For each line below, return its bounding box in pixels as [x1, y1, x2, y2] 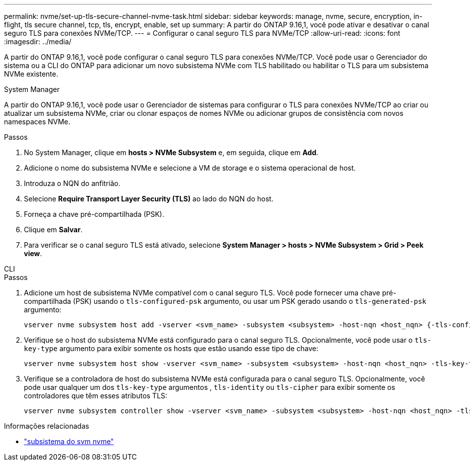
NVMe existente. [4, 70, 58, 78]
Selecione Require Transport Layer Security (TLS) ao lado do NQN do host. [24, 194, 274, 203]
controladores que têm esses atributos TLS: [24, 391, 167, 400]
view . [24, 249, 42, 258]
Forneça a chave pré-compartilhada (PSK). [24, 210, 164, 218]
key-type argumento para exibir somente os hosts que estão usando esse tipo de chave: [24, 344, 319, 353]
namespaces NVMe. [4, 117, 71, 126]
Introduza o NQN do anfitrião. [24, 179, 120, 187]
